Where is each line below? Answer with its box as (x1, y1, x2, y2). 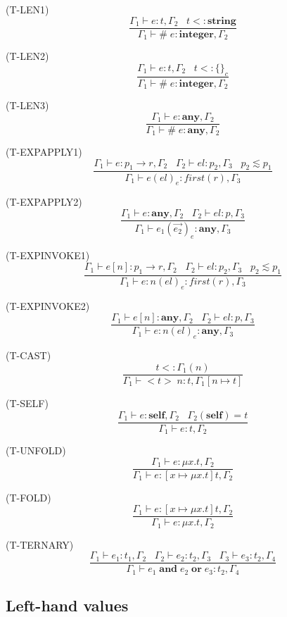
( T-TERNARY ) (6, 537, 74, 551)
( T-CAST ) (6, 348, 51, 363)
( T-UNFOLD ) (6, 443, 66, 458)
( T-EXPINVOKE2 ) (6, 298, 90, 313)
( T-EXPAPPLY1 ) (6, 144, 82, 159)
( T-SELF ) (6, 395, 49, 410)
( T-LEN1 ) (6, 2, 49, 16)
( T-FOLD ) (6, 490, 51, 504)
